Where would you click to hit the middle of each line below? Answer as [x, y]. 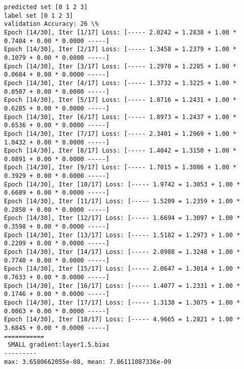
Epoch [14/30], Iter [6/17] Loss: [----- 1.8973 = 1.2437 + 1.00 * [120, 117]
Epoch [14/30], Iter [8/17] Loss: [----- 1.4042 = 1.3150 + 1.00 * [120, 151]
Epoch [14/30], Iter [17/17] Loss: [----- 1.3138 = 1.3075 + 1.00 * [122, 302]
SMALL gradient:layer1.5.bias [59, 345]
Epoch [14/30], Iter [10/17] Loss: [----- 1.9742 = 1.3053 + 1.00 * [122, 184]
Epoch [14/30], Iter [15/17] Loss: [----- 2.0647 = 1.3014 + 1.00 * [122, 269]
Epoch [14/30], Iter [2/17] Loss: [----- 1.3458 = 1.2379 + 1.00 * [120, 49]
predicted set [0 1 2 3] [46, 7]
